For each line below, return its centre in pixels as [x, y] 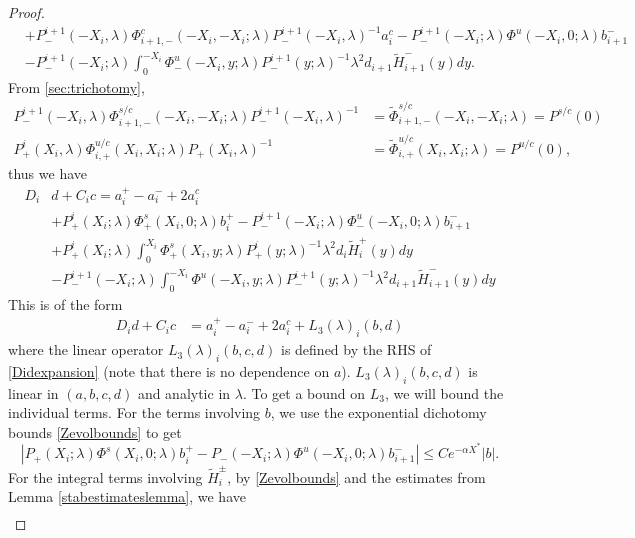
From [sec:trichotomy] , [76, 87]
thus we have [48, 173]
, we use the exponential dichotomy [378, 412]
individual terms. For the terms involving [134, 412]
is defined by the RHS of [356, 349]
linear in [33, 392]
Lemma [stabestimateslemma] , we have [127, 496]
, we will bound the [444, 392]
